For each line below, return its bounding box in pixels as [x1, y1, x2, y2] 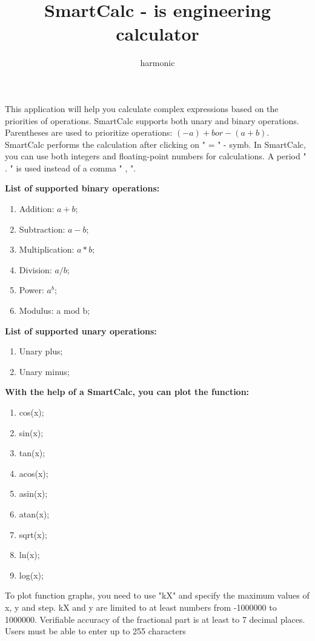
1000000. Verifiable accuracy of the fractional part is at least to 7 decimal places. [5, 613, 305, 625]
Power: [19, 284, 44, 296]
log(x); [19, 568, 44, 581]
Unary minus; [19, 365, 70, 377]
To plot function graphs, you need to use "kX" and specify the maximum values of [5, 589, 310, 602]
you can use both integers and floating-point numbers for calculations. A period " [5, 150, 307, 162]
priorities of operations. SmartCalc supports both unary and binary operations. [5, 114, 299, 127]
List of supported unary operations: [5, 324, 157, 337]
